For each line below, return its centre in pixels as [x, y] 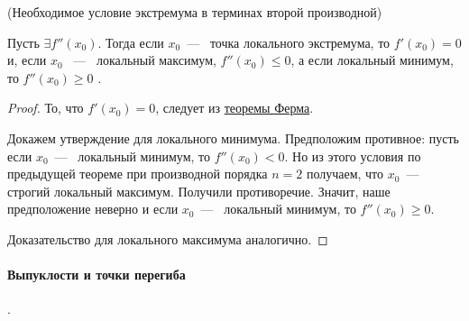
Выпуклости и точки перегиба [97, 275]
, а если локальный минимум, [372, 60]
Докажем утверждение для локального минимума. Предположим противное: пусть [233, 138]
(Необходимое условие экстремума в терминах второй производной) [195, 12]
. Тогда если [131, 42]
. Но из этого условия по [353, 156]
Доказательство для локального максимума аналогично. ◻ [168, 238]
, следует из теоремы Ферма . [234, 108]
